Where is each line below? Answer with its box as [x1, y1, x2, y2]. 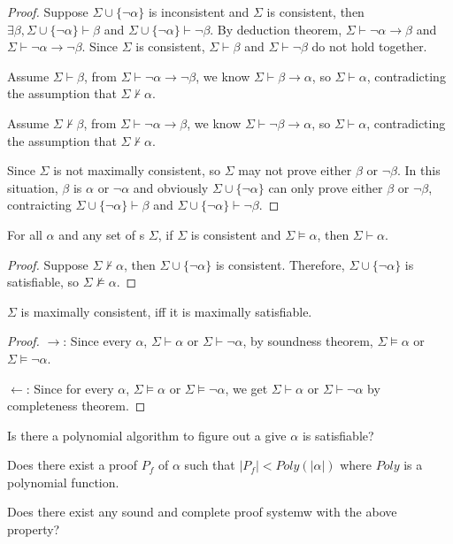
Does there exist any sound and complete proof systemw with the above [7, 502, 397, 521]
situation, [7, 178, 58, 196]
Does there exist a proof [7, 456, 138, 474]
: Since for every [26, 379, 114, 397]
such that [184, 456, 235, 474]
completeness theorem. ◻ [7, 396, 146, 415]
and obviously [133, 178, 209, 196]
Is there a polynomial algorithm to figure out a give [7, 425, 287, 444]
